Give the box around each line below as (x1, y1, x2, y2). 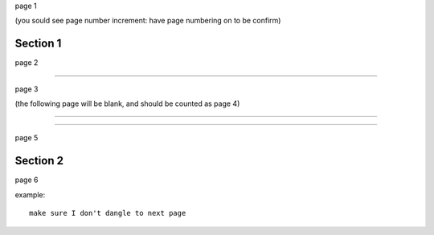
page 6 (14, 175, 39, 184)
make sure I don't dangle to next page (29, 209, 186, 218)
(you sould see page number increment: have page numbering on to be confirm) (14, 16, 281, 26)
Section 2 (14, 154, 64, 168)
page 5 (14, 133, 39, 143)
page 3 (14, 84, 39, 94)
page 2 (14, 58, 39, 67)
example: (14, 189, 46, 200)
